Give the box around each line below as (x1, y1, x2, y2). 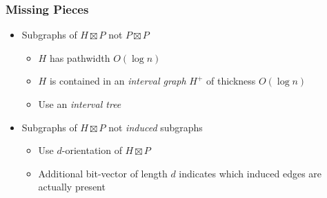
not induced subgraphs (108, 120, 203, 134)
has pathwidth (49, 50, 110, 65)
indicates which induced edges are (179, 166, 322, 180)
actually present (38, 179, 106, 194)
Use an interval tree (38, 97, 121, 111)
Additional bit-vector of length (38, 166, 168, 180)
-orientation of (61, 143, 122, 157)
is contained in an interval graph (49, 74, 186, 88)
